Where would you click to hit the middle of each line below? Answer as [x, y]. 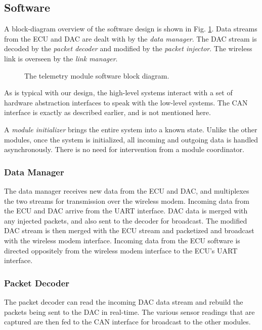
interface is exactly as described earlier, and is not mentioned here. [107, 112]
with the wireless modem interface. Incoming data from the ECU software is [122, 240]
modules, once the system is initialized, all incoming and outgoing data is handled [131, 139]
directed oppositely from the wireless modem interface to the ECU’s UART [121, 250]
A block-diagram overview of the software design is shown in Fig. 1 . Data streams [131, 29]
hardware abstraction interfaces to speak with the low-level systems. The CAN [126, 102]
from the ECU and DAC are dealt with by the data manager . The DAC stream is [130, 38]
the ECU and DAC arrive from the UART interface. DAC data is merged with [126, 211]
